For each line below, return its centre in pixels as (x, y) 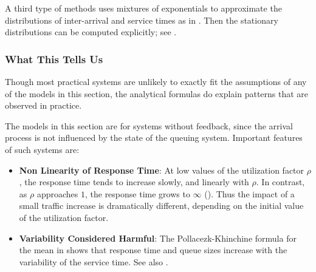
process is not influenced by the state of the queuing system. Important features (154, 138)
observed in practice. (43, 105)
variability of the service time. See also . (94, 261)
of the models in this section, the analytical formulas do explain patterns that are (157, 93)
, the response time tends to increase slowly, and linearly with (134, 182)
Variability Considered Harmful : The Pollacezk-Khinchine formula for (158, 238)
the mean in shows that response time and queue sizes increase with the (153, 250)
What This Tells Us (54, 59)
